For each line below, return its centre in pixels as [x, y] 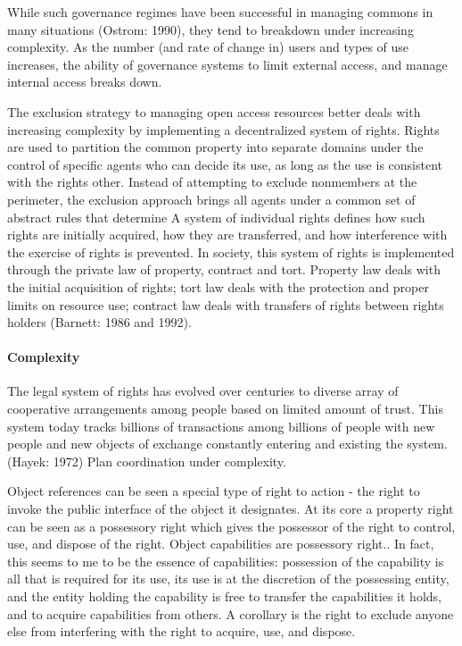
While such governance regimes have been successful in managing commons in [220, 12]
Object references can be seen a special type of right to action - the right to [214, 491]
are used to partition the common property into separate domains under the [215, 147]
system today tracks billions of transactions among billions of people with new [221, 426]
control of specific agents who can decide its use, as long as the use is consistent [225, 164]
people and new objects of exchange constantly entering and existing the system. [227, 444]
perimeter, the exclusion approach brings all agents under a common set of [211, 199]
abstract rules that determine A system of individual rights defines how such [216, 217]
